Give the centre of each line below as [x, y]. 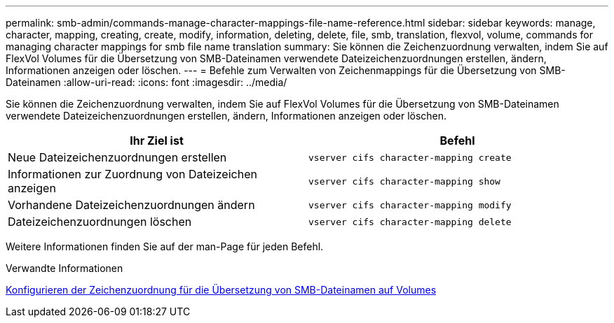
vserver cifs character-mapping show [404, 181]
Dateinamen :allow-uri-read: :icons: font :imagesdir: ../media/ [146, 82]
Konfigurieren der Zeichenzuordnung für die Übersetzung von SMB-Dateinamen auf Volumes [221, 290]
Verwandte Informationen [64, 268]
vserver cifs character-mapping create [410, 157]
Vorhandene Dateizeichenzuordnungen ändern [131, 205]
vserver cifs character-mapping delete [410, 222]
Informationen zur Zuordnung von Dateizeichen [132, 174]
